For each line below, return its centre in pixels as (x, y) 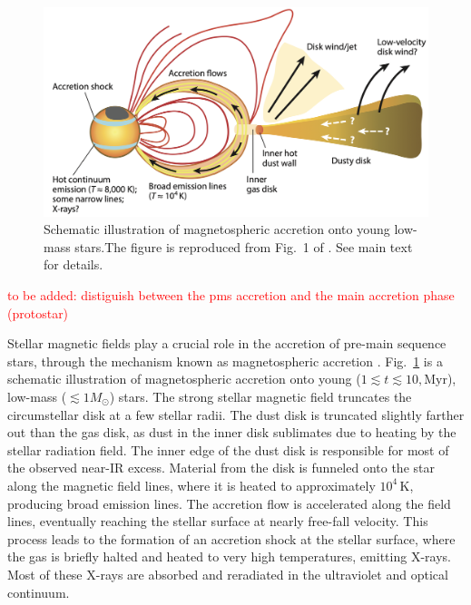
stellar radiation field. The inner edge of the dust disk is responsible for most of (228, 449)
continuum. (39, 592)
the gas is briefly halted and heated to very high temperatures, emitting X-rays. (229, 556)
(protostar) (38, 312)
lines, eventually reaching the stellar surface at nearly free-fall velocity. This (218, 521)
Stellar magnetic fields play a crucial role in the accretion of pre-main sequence (227, 343)
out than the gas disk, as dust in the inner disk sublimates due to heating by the (232, 432)
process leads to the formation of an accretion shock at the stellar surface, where (231, 538)
